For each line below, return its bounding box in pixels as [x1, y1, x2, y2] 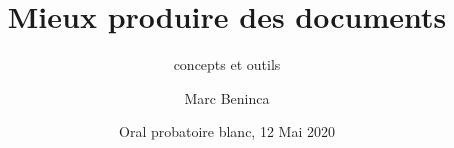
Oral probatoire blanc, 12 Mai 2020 [119, 121, 335, 142]
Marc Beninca [184, 87, 270, 108]
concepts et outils [173, 54, 281, 75]
